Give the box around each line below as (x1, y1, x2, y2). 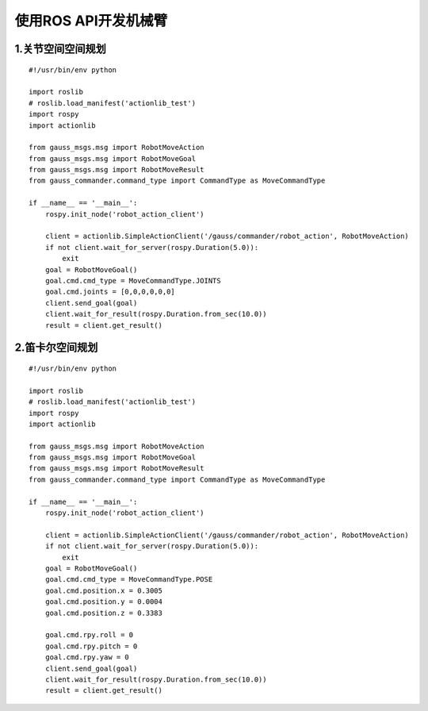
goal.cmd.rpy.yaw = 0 (44, 653, 130, 662)
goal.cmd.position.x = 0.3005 (44, 586, 162, 595)
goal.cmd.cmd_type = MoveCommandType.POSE (44, 575, 213, 584)
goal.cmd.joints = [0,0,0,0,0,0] (44, 287, 176, 297)
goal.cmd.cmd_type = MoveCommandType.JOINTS (44, 276, 221, 285)
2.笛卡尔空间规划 (14, 341, 98, 355)
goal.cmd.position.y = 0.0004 (44, 598, 162, 606)
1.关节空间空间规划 (14, 42, 107, 56)
